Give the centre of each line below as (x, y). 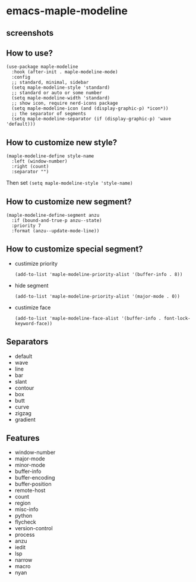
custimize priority (36, 263)
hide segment (31, 285)
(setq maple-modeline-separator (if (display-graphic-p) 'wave (91, 119)
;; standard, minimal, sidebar (50, 83)
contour (24, 388)
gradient (25, 419)
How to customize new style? (62, 142)
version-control (34, 528)
